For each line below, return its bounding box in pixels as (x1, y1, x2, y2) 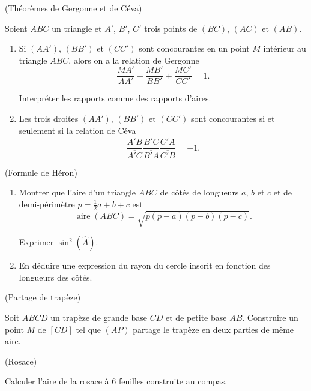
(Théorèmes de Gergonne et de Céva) (5, 2, 142, 14)
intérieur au (263, 42, 306, 55)
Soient (5, 22, 28, 34)
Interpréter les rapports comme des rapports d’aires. (19, 92, 211, 104)
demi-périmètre (19, 197, 75, 210)
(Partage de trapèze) (5, 291, 81, 303)
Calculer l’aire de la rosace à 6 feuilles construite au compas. (5, 375, 228, 387)
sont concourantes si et (190, 112, 275, 125)
